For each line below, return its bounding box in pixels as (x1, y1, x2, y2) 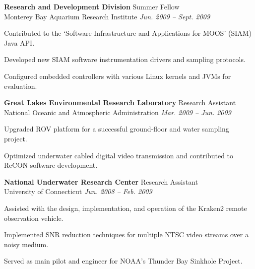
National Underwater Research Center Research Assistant (4, 176, 198, 187)
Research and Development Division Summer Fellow (4, 1, 180, 11)
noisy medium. (4, 239, 49, 249)
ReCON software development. (4, 160, 98, 170)
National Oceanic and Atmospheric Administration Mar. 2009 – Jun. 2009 (4, 107, 231, 117)
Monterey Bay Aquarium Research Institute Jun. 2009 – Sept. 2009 (4, 11, 210, 21)
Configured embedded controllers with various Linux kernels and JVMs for (4, 70, 231, 81)
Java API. (4, 37, 35, 48)
